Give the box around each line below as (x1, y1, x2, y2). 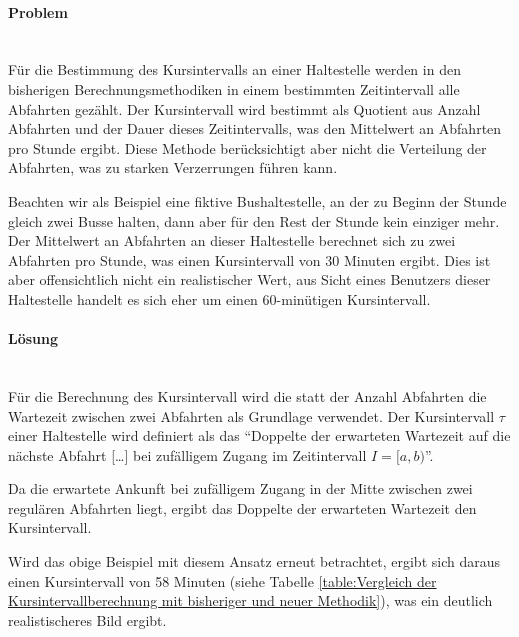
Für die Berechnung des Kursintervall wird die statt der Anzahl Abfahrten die (8, 385, 487, 406)
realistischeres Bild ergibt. (8, 609, 167, 630)
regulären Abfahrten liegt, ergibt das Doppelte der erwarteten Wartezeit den (8, 497, 477, 518)
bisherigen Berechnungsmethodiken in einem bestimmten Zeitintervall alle (8, 78, 460, 99)
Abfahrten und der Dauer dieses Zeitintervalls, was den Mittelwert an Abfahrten (8, 118, 502, 139)
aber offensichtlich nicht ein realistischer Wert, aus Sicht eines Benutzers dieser (8, 269, 491, 290)
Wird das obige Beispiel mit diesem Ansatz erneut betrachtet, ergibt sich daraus (8, 551, 500, 572)
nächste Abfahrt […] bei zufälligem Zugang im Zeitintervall (8, 444, 367, 465)
